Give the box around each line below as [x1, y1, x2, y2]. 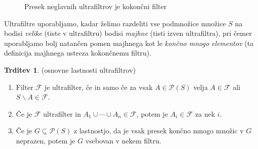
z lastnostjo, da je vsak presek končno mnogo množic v [74, 125, 244, 136]
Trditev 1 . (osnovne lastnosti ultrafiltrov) [4, 64, 136, 75]
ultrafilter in [43, 108, 81, 119]
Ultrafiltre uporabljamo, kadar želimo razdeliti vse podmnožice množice [4, 18, 226, 28]
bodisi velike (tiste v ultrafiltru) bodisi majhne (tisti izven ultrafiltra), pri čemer [4, 28, 252, 38]
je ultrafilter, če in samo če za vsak [44, 81, 153, 92]
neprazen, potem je [16, 135, 75, 145]
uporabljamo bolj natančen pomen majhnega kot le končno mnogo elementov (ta [4, 37, 254, 48]
